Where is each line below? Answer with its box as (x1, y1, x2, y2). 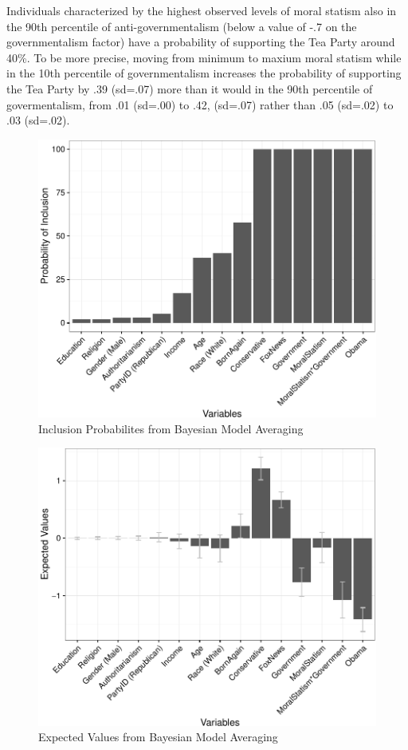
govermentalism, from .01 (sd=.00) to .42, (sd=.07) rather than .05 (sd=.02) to (6, 96, 394, 112)
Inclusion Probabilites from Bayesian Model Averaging (38, 420, 304, 436)
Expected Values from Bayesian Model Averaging (38, 728, 278, 745)
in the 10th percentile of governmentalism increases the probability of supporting (6, 65, 402, 81)
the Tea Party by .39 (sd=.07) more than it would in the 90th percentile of (6, 80, 373, 97)
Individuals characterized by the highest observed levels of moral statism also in (6, 2, 397, 18)
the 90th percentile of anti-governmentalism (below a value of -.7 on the (6, 18, 357, 34)
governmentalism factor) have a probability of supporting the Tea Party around (6, 34, 395, 50)
